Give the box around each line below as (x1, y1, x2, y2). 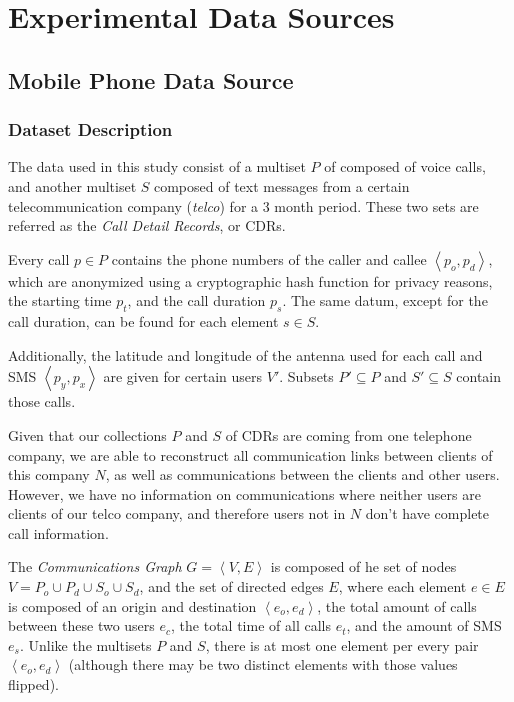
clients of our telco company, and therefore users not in (8, 503, 346, 524)
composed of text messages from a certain (153, 175, 410, 196)
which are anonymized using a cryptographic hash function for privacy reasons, (8, 270, 493, 291)
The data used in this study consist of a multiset (8, 156, 306, 177)
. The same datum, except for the (282, 290, 488, 311)
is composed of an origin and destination (8, 595, 257, 616)
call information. (8, 522, 109, 543)
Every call (8, 248, 70, 269)
